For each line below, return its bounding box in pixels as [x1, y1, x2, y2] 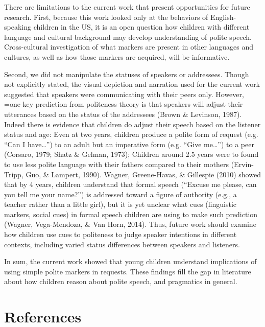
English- [210, 11, 236, 22]
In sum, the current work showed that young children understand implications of [4, 256, 257, 267]
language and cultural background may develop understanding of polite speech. [4, 31, 252, 42]
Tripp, [4, 169, 23, 179]
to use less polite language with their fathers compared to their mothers [4, 158, 229, 169]
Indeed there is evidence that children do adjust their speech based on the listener [4, 119, 261, 129]
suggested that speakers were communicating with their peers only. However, [4, 88, 244, 99]
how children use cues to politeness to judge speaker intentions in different [4, 229, 237, 240]
